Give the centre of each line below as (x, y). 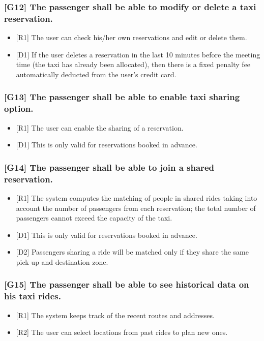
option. (19, 108)
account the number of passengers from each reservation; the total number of (136, 208)
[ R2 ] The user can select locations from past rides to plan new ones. (122, 332)
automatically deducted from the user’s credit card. (96, 74)
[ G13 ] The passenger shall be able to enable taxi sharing (122, 97)
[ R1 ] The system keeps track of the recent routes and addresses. (115, 315)
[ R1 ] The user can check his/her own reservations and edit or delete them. (131, 37)
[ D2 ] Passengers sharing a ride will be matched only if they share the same (132, 252)
